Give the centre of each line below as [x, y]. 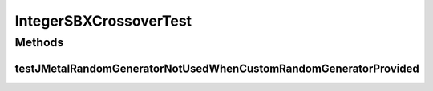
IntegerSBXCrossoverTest [103, 21]
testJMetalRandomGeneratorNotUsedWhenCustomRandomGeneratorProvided [217, 68]
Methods [39, 42]
